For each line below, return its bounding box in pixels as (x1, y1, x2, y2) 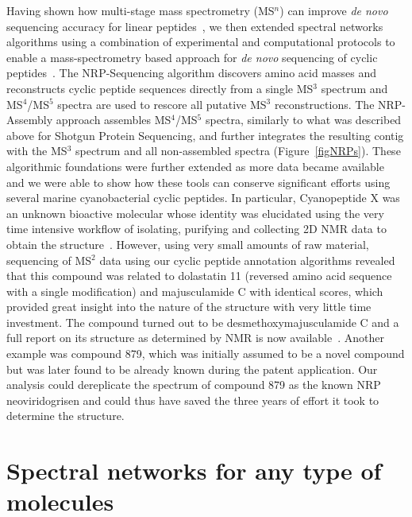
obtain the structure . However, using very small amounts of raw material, (6, 235, 369, 252)
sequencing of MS (6, 251, 92, 268)
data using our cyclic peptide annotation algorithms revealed (99, 251, 395, 268)
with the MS (6, 142, 67, 159)
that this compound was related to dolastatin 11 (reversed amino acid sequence (6, 267, 392, 284)
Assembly (6, 111, 53, 128)
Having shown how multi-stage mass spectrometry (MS (6, 2, 275, 18)
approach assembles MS (56, 111, 171, 128)
